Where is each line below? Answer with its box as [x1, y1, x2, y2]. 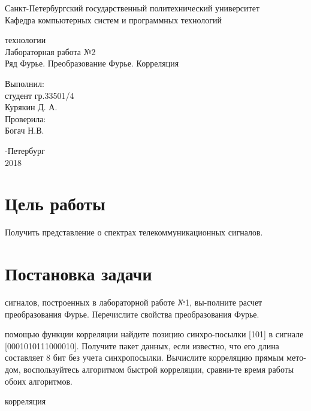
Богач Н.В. [5, 124, 44, 137]
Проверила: [5, 112, 46, 125]
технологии [5, 34, 46, 46]
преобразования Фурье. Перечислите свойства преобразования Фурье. [5, 307, 259, 320]
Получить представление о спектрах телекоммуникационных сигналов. [5, 226, 263, 238]
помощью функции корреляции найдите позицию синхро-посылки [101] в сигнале [5, 328, 304, 340]
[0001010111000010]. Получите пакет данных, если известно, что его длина [5, 339, 279, 352]
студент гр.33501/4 [5, 89, 74, 101]
